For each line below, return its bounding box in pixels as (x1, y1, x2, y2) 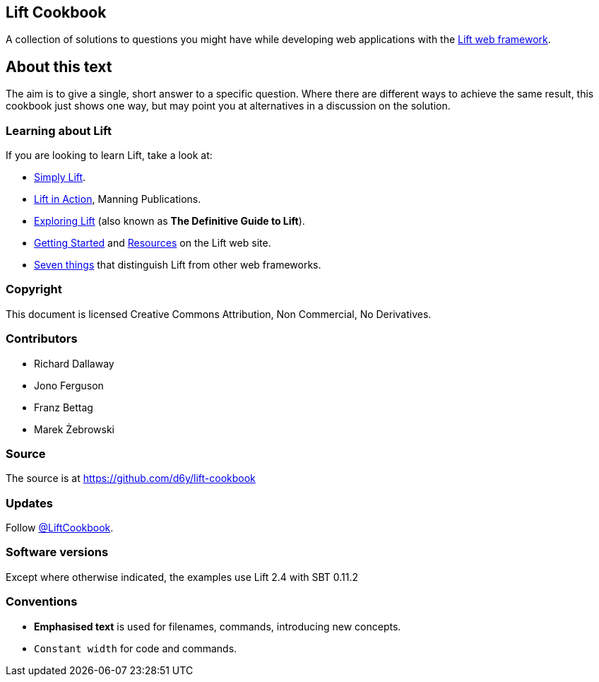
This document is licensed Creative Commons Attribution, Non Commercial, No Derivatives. (6, 307, 432, 320)
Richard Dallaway (34, 357, 114, 370)
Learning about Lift (6, 123, 112, 138)
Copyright (6, 282, 62, 297)
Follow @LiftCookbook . (6, 522, 114, 534)
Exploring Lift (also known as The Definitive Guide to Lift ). (34, 215, 305, 228)
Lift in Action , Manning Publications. (34, 193, 201, 206)
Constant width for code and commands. (34, 642, 237, 654)
